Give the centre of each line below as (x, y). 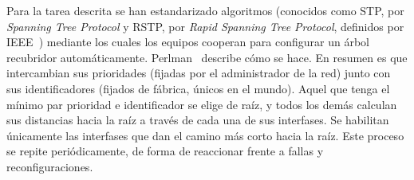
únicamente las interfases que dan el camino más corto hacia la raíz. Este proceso (205, 135)
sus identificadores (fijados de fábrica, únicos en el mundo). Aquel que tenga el (198, 88)
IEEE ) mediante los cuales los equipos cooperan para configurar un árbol (188, 42)
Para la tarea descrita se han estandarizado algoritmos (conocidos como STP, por (205, 10)
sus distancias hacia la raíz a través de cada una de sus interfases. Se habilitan (198, 120)
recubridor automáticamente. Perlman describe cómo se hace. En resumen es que (207, 57)
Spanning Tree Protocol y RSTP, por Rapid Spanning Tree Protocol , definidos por (205, 26)
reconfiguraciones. (50, 166)
